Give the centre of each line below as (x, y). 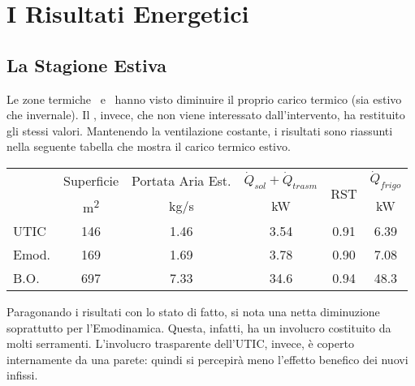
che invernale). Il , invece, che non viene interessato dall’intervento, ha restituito (206, 115)
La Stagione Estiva (86, 64)
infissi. (22, 375)
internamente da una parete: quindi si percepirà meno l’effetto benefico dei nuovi (207, 359)
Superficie (91, 180)
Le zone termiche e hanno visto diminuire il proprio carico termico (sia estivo (204, 99)
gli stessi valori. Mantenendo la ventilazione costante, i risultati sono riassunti (200, 130)
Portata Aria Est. (182, 180)
